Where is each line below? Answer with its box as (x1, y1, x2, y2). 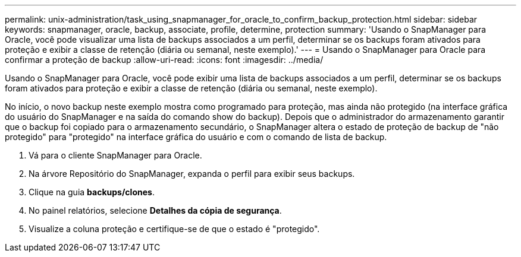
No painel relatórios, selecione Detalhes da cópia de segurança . (29, 205, 282, 215)
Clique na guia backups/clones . (29, 187, 155, 197)
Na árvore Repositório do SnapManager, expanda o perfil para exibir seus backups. (29, 169, 355, 179)
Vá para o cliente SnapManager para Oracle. (29, 150, 202, 160)
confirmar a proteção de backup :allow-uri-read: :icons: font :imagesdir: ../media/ (5, 55, 324, 65)
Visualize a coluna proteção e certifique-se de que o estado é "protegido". (29, 224, 320, 234)
